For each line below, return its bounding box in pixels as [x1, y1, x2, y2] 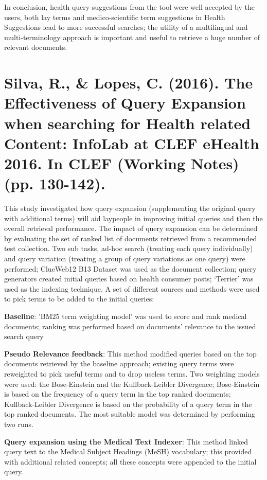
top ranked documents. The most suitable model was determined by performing [4, 408, 256, 419]
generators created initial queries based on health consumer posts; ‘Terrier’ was [4, 273, 254, 284]
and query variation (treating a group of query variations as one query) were [4, 253, 245, 263]
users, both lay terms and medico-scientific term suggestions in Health [4, 11, 225, 22]
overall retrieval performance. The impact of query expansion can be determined [4, 223, 258, 234]
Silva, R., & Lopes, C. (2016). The [4, 72, 253, 93]
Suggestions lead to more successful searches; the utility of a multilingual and [4, 22, 248, 32]
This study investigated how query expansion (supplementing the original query [4, 203, 256, 214]
